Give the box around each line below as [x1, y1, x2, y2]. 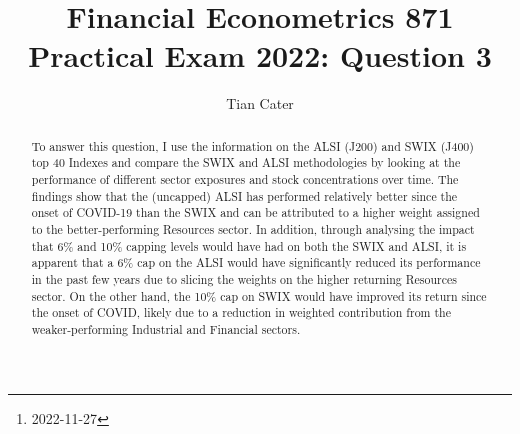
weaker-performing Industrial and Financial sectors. [31, 320, 301, 337]
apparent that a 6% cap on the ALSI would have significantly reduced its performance [31, 254, 481, 271]
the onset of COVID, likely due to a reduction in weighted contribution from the [31, 304, 451, 321]
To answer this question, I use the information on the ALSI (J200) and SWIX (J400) [31, 137, 474, 154]
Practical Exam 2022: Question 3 [28, 35, 492, 76]
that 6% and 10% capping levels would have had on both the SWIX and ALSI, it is [31, 237, 467, 254]
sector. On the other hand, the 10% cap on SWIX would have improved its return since [31, 287, 487, 304]
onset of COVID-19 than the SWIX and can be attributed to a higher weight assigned [31, 204, 480, 221]
